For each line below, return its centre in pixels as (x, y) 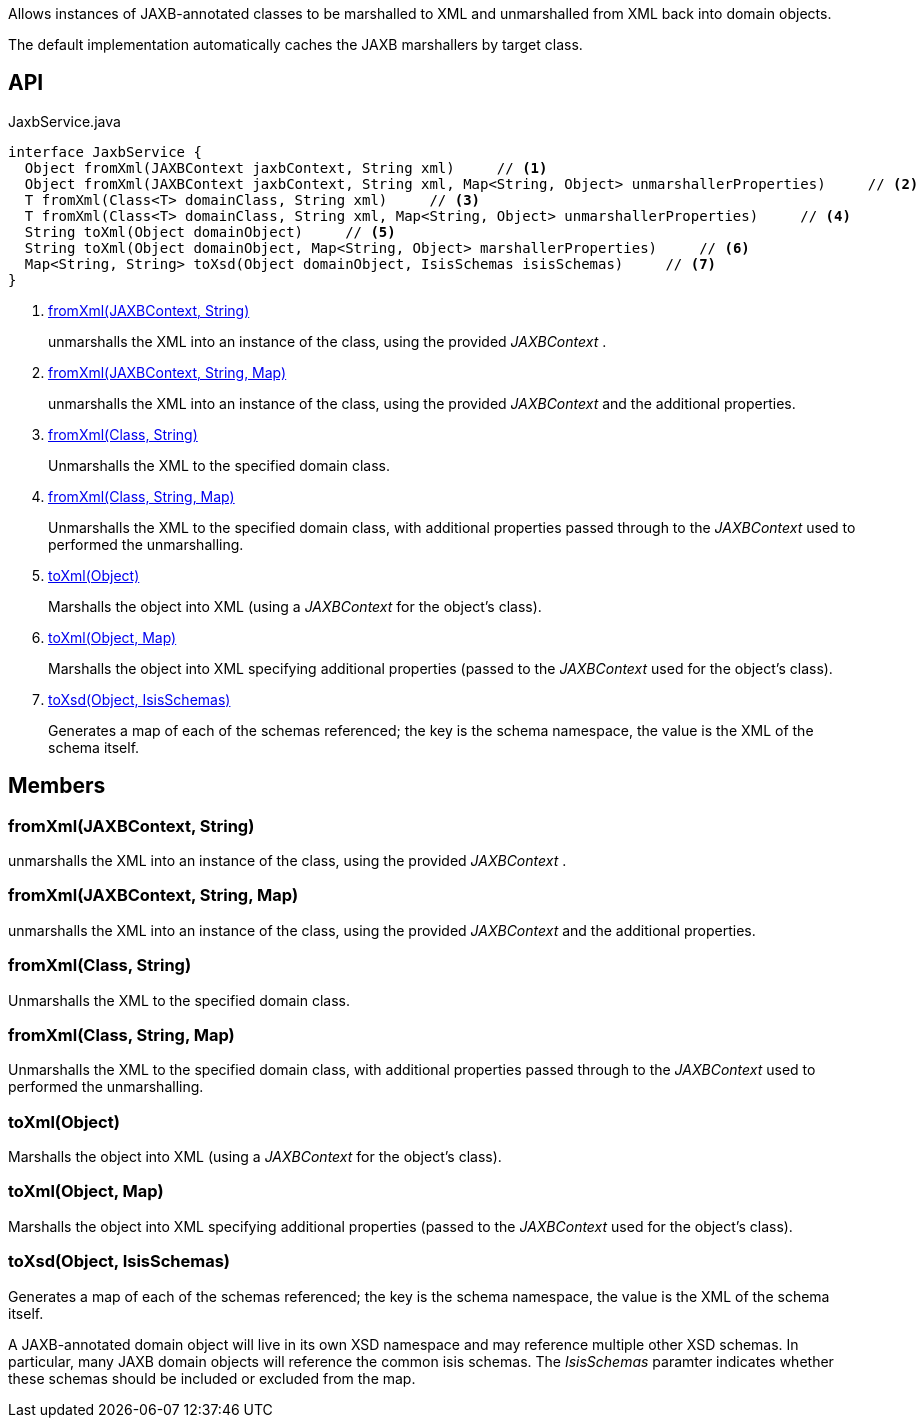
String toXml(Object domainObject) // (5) (210, 231)
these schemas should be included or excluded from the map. (212, 1378)
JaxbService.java (64, 121)
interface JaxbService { (105, 151)
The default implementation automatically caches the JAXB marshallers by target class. (295, 44)
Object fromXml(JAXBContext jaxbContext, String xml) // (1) (286, 167)
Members (57, 786)
